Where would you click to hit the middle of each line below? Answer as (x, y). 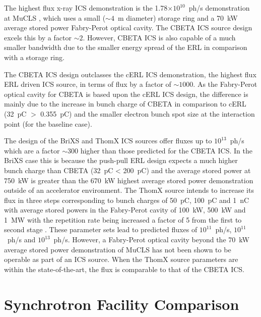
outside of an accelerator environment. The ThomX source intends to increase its (129, 190)
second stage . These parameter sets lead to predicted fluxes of (101, 229)
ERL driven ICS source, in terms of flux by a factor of (88, 84)
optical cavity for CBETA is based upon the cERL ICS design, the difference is (126, 94)
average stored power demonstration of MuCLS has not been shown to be (118, 249)
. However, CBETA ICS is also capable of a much (159, 37)
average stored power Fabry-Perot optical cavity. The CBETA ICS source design (128, 28)
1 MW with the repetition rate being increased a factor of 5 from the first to (123, 219)
